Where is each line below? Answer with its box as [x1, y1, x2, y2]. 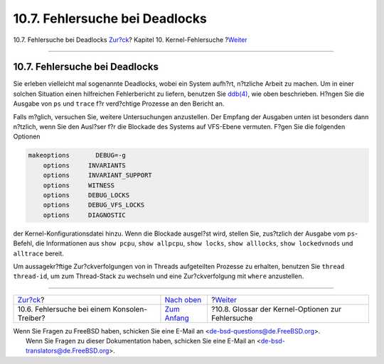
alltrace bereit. [13, 249, 64, 258]
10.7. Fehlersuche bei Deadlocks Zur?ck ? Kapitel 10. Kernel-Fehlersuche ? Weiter [13, 35, 247, 44]
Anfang [164, 313, 190, 323]
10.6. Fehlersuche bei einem [17, 304, 112, 314]
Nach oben [164, 294, 202, 304]
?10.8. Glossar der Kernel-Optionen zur [210, 304, 342, 314]
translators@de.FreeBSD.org [26, 346, 110, 355]
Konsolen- [112, 304, 148, 314]
